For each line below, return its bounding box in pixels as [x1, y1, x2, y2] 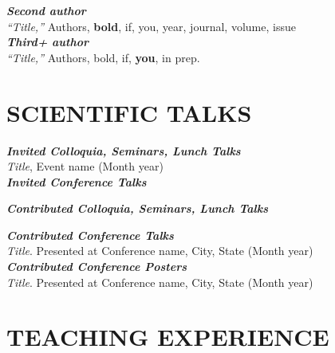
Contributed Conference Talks [6, 226, 174, 243]
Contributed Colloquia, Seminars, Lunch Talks [6, 200, 269, 217]
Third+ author [6, 33, 89, 50]
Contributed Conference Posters [6, 258, 187, 275]
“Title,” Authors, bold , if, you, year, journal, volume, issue [6, 18, 296, 34]
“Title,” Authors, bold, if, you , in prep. [6, 49, 200, 65]
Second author [6, 2, 86, 18]
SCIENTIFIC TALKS [6, 96, 252, 128]
